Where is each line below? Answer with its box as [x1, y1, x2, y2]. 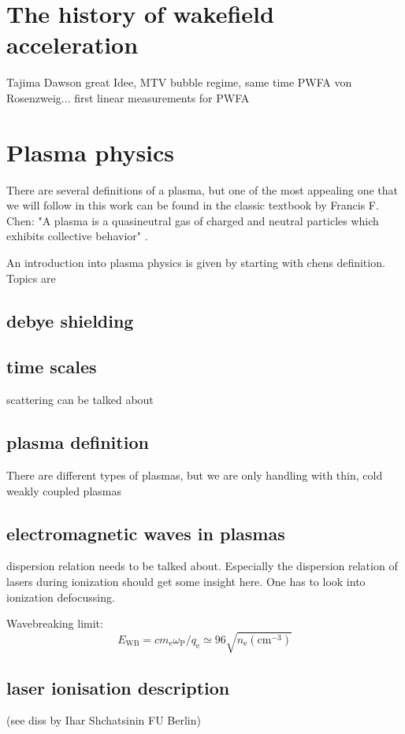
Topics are [6, 269, 56, 286]
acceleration [6, 28, 139, 61]
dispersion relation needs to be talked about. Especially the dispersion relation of [6, 558, 398, 574]
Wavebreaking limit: [6, 615, 103, 632]
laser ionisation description [6, 675, 230, 699]
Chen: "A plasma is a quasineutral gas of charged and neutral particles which [6, 212, 379, 228]
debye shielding [6, 308, 134, 332]
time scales [6, 354, 97, 379]
